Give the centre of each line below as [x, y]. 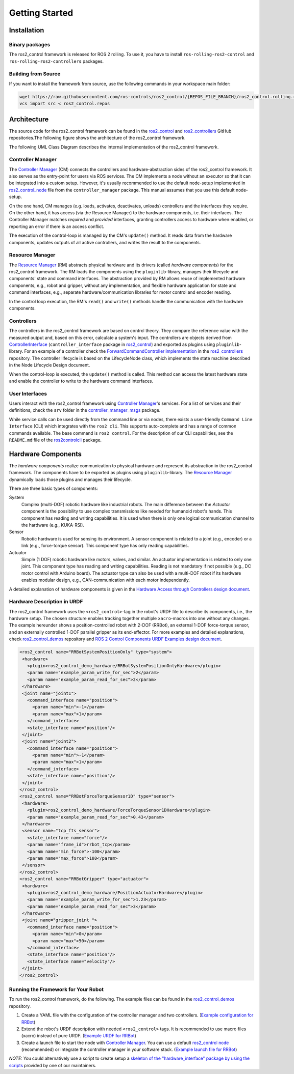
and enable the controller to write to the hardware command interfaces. [81, 381]
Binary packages [30, 44]
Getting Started [41, 13]
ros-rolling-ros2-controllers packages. [56, 61]
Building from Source [35, 74]
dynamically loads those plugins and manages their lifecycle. [71, 480]
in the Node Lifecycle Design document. [49, 365]
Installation [26, 30]
